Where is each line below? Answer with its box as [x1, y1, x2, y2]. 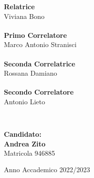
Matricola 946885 [4, 148, 55, 158]
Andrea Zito [4, 138, 46, 148]
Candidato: [4, 129, 42, 139]
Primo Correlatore [4, 30, 67, 40]
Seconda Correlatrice [4, 58, 76, 68]
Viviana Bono [4, 11, 45, 21]
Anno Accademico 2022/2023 [4, 164, 90, 174]
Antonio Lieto [4, 96, 45, 106]
